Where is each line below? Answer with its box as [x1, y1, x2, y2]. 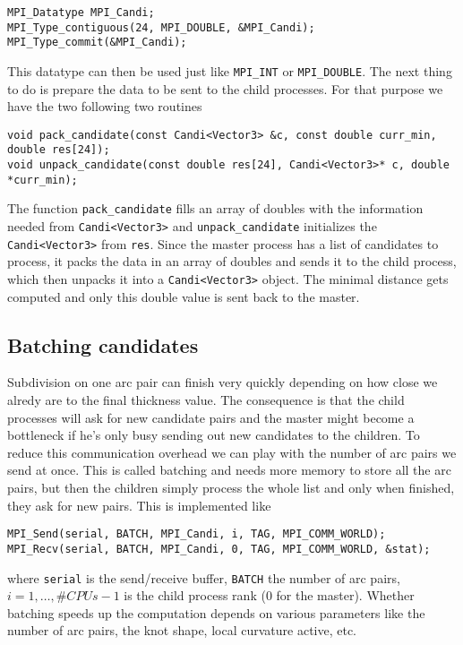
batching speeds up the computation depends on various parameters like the [7, 603, 425, 622]
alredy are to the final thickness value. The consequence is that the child [7, 391, 405, 409]
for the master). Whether [276, 586, 415, 605]
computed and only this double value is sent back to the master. [7, 287, 360, 305]
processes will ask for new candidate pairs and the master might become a [7, 408, 415, 426]
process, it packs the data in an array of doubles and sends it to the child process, [7, 252, 457, 271]
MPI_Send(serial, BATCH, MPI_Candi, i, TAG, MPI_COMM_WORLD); [7, 528, 386, 541]
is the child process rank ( [124, 586, 266, 605]
